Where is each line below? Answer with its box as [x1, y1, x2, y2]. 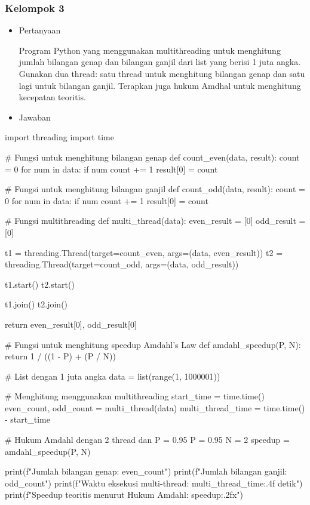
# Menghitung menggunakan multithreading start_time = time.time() [5, 390, 265, 402]
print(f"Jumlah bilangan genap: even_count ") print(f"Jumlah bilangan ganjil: [5, 465, 287, 478]
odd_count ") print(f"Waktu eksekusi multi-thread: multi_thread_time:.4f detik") [5, 476, 303, 489]
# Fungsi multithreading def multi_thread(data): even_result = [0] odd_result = [5, 214, 306, 227]
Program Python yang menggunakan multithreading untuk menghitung [19, 44, 281, 56]
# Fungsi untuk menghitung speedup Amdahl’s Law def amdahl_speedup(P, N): [5, 338, 301, 350]
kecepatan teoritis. [19, 91, 86, 103]
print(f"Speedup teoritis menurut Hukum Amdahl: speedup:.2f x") [5, 488, 243, 501]
